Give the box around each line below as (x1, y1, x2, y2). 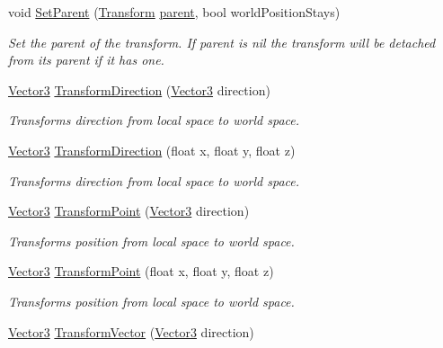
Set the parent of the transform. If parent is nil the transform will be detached (8, 32, 436, 51)
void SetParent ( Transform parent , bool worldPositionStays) (8, 3, 341, 21)
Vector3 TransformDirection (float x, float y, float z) (8, 140, 296, 159)
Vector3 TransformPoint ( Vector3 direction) (8, 201, 250, 220)
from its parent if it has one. (8, 50, 164, 69)
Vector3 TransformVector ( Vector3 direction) (8, 322, 254, 341)
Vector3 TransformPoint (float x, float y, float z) (8, 262, 274, 281)
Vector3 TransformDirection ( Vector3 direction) (8, 80, 270, 99)
